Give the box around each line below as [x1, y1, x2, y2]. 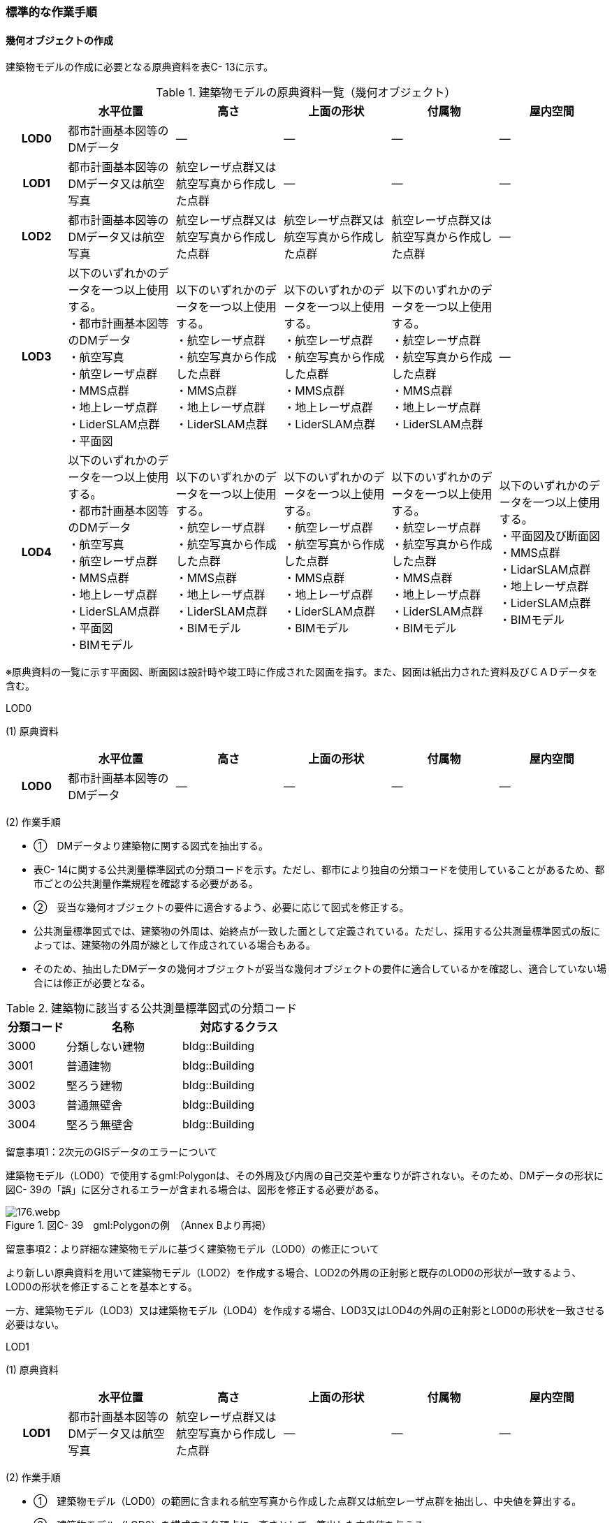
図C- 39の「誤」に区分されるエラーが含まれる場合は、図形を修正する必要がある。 [6, 1183, 384, 1196]
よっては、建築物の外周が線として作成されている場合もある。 [34, 939, 316, 952]
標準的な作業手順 [6, 5, 97, 19]
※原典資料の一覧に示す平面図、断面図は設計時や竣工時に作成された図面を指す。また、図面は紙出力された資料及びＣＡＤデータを [6, 666, 598, 678]
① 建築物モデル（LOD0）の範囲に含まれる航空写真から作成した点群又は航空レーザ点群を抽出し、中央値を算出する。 [34, 1495, 582, 1508]
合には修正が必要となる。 [34, 977, 151, 989]
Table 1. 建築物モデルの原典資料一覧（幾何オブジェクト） [156, 85, 456, 100]
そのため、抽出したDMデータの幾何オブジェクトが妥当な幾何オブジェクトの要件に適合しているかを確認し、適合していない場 [34, 963, 606, 975]
